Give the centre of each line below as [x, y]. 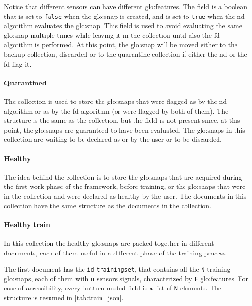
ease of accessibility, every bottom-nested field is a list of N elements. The [113, 288]
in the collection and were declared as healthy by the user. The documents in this [125, 195]
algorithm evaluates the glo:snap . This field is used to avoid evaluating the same [123, 25]
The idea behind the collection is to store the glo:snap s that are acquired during [123, 177]
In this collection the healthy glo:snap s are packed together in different [109, 243]
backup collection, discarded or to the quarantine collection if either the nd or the [126, 54]
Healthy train [27, 224]
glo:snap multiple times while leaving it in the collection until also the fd [112, 35]
